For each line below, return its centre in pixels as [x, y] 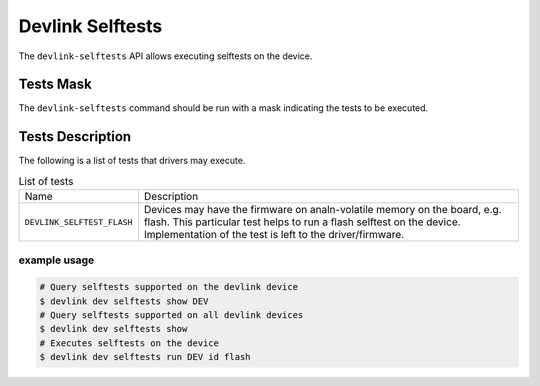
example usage [56, 260]
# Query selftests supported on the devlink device [169, 287]
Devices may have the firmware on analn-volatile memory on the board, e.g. [322, 210]
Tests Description [75, 136]
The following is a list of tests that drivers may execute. [132, 161]
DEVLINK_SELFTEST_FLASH [78, 221]
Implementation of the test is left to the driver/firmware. [274, 235]
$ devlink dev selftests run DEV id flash [145, 357]
